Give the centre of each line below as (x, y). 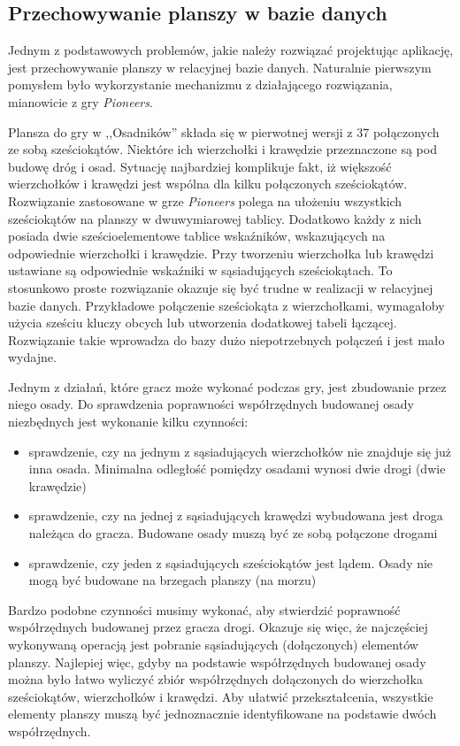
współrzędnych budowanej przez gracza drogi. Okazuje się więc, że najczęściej (218, 627)
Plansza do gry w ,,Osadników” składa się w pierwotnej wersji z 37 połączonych (224, 131)
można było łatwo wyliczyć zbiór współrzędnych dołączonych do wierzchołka (215, 679)
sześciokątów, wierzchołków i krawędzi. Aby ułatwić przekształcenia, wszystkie (221, 696)
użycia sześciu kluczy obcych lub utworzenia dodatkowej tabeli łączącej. (203, 323)
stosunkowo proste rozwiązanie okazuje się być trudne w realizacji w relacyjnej (221, 287)
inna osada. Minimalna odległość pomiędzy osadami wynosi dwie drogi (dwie (237, 469)
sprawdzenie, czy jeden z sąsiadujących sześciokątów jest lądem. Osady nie (231, 562)
